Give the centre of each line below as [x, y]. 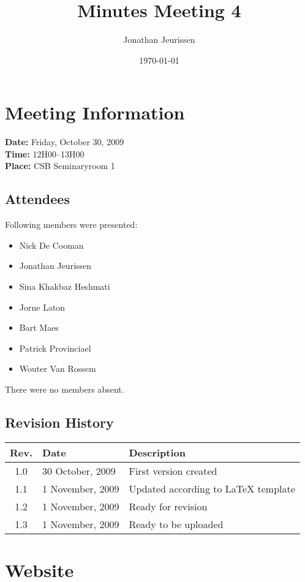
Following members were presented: [71, 225]
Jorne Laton [42, 307]
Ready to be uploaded [176, 524]
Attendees [37, 199]
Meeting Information [95, 112]
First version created [173, 471]
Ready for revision [168, 506]
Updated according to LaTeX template [212, 488]
